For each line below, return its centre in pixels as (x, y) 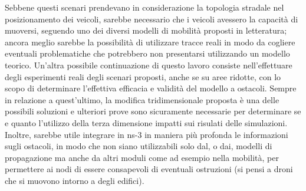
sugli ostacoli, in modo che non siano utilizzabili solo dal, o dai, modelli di (139, 146)
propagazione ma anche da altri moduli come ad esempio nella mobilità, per (142, 157)
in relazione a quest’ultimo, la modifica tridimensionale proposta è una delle (142, 99)
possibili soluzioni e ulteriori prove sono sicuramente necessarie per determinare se (153, 111)
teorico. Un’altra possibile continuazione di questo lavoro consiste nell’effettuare (149, 65)
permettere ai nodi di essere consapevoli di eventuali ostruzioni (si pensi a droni (149, 169)
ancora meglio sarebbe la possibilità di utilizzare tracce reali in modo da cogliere (150, 42)
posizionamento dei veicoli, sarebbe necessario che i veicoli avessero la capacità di (152, 19)
